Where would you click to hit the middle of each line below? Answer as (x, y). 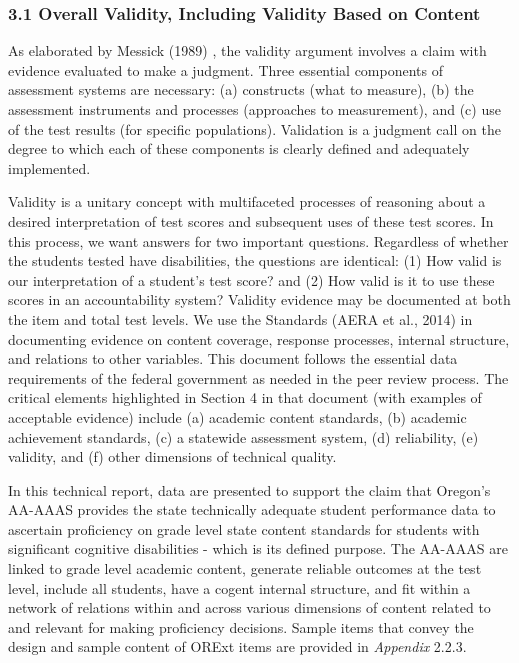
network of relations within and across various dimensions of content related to (249, 607)
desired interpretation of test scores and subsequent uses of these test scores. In (251, 220)
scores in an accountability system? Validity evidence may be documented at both (259, 299)
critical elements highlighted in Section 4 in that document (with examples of (245, 397)
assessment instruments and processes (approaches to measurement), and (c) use (254, 109)
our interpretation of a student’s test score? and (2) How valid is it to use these (251, 279)
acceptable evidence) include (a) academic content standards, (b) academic (237, 416)
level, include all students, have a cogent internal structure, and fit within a (239, 587)
